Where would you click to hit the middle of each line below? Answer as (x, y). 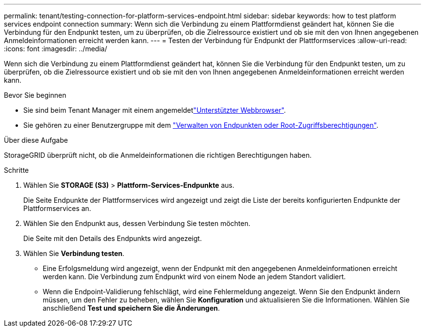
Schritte (16, 170)
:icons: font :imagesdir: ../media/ (56, 49)
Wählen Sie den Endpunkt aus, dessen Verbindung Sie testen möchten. (137, 223)
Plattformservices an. (57, 208)
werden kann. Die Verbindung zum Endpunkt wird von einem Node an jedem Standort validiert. (194, 277)
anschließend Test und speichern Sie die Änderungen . (131, 308)
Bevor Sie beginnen (35, 95)
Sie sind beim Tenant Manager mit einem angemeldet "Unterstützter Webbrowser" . (155, 110)
